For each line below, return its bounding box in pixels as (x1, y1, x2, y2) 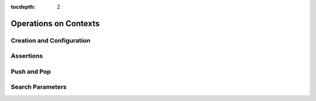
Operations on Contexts (11, 18, 100, 29)
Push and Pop (11, 67, 51, 75)
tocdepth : (11, 4, 36, 10)
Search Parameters (11, 83, 67, 91)
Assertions (11, 52, 43, 60)
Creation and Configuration (11, 36, 91, 44)
